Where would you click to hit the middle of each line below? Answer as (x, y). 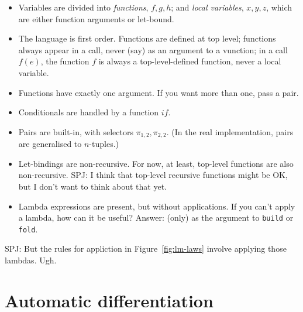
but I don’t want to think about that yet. (92, 186)
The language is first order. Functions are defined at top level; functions (147, 38)
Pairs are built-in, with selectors (76, 131)
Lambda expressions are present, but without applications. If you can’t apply (157, 206)
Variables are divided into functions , (83, 7)
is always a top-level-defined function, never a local (190, 61)
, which (279, 7)
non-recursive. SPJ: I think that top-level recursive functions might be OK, (153, 175)
